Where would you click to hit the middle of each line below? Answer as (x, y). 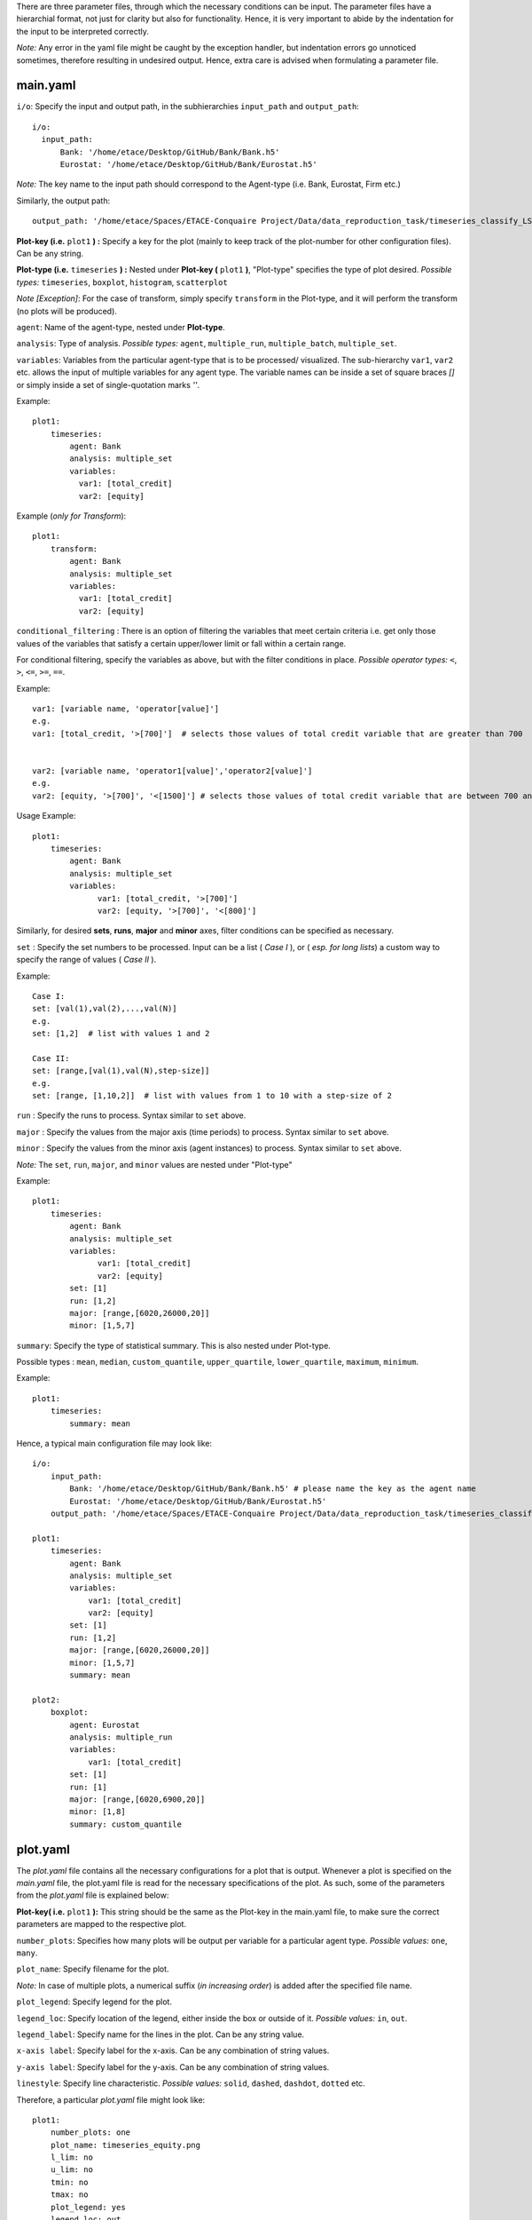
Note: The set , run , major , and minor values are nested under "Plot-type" (154, 1164)
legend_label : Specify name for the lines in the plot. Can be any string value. (160, 2034)
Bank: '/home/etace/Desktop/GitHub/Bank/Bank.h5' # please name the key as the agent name (273, 1489)
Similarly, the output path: (63, 201)
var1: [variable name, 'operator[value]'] (126, 709)
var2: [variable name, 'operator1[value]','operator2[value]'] (172, 771)
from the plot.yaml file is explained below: (93, 1895)
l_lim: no (71, 2157)
